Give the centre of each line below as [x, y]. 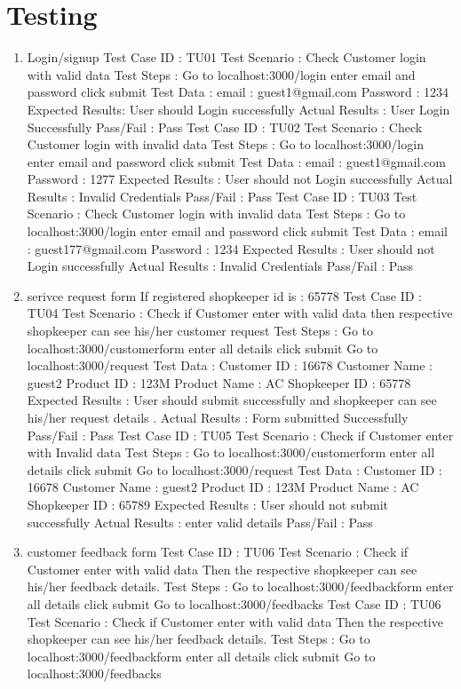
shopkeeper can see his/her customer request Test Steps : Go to [200, 331]
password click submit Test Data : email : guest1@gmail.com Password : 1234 [238, 92]
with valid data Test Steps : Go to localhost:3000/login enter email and [221, 74]
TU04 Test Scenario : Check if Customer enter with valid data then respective [240, 313]
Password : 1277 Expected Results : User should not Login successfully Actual [240, 179]
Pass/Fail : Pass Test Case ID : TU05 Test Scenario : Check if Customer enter [240, 435]
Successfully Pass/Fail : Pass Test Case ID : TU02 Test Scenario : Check [225, 127]
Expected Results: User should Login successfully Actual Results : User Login [238, 109]
